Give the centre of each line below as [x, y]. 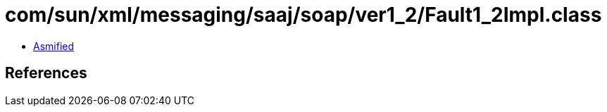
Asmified [54, 46]
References [46, 73]
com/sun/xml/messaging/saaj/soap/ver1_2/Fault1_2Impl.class [303, 15]
